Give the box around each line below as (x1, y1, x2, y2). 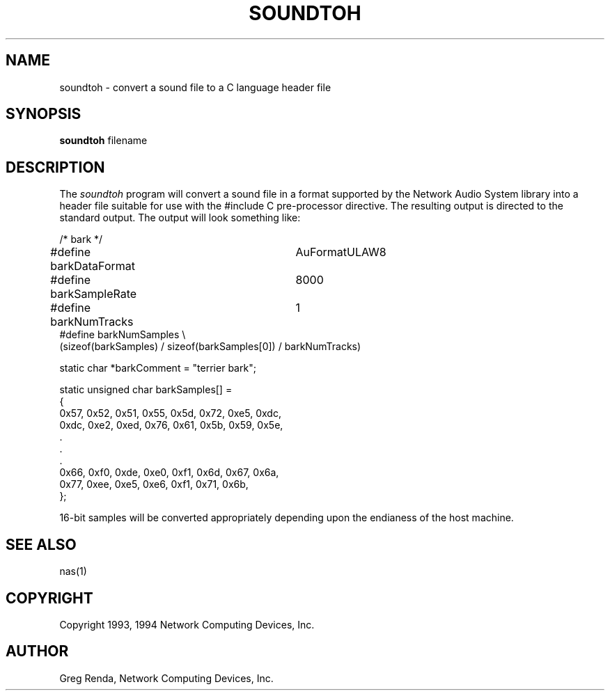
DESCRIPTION (6, 158, 105, 176)
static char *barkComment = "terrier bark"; (59, 362, 256, 374)
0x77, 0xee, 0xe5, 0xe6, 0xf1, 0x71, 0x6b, (59, 478, 249, 491)
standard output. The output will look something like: (59, 212, 301, 224)
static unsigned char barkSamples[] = (59, 383, 233, 396)
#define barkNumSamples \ (59, 329, 186, 341)
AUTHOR (6, 642, 69, 661)
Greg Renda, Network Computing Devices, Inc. (59, 672, 274, 684)
